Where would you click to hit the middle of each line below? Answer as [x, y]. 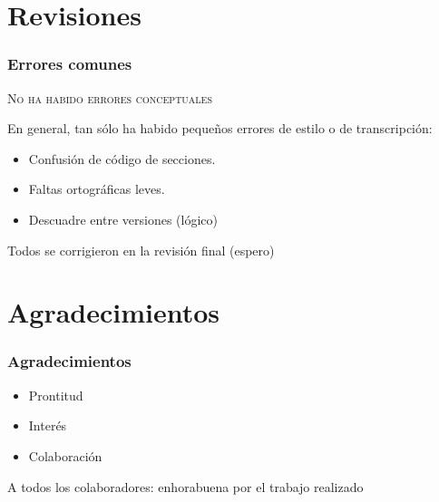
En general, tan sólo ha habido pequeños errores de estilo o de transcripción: [220, 128]
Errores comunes [70, 64]
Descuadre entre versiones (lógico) [123, 219]
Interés [48, 425]
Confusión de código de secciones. [122, 158]
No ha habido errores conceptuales [110, 97]
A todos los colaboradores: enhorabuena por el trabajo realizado [185, 486]
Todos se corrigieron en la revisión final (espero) [141, 250]
